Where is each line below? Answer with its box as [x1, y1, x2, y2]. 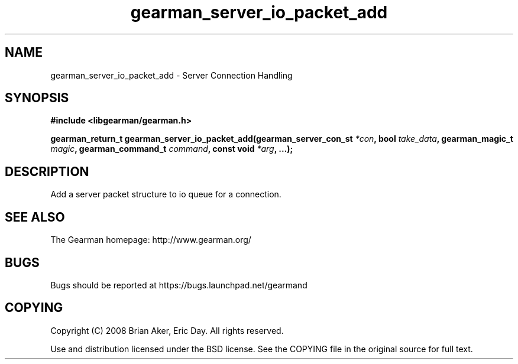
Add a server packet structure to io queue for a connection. [50, 189, 281, 200]
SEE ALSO [5, 209, 65, 225]
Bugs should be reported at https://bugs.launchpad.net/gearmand [50, 279, 307, 290]
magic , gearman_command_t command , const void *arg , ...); [50, 144, 293, 154]
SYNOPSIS [5, 90, 69, 106]
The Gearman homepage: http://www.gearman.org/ [50, 235, 251, 245]
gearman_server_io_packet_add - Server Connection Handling [50, 70, 293, 80]
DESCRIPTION [5, 164, 89, 179]
